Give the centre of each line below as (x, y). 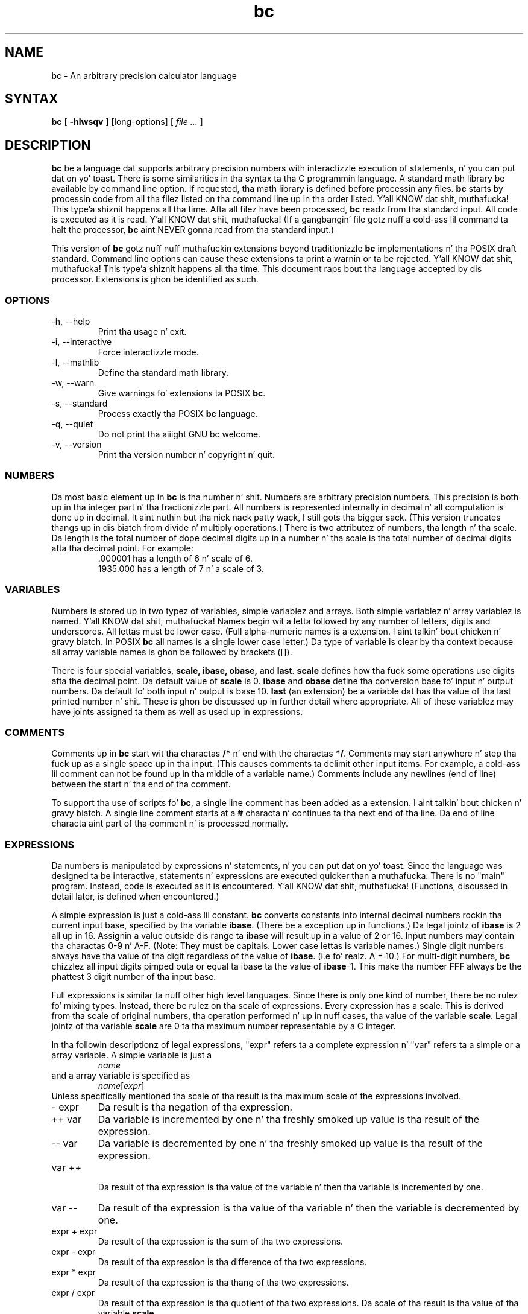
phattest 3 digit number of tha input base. (134, 977)
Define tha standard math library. (163, 373)
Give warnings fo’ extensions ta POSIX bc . (182, 393)
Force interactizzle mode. (148, 352)
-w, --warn (73, 383)
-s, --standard (80, 404)
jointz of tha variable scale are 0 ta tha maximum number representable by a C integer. (224, 1026)
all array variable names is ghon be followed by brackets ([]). (172, 652)
